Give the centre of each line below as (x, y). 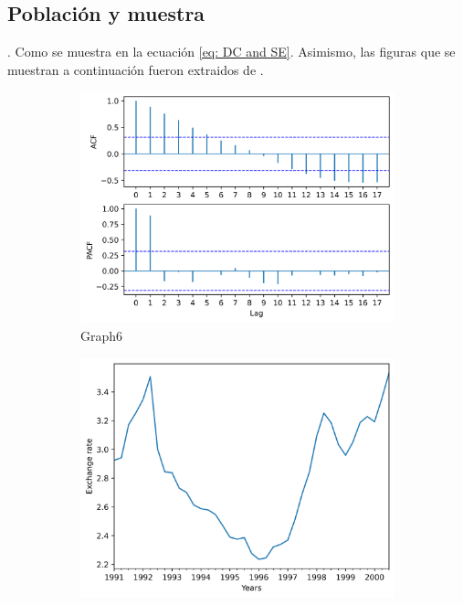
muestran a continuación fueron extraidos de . (136, 69)
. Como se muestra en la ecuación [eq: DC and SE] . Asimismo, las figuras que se (231, 52)
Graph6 (102, 335)
